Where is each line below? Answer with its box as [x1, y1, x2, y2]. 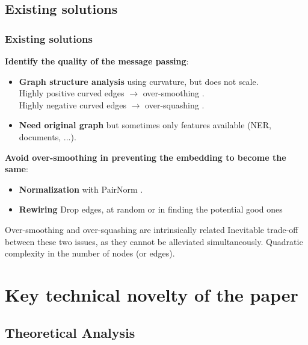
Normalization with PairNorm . [19, 182, 143, 195]
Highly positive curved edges [19, 87, 125, 99]
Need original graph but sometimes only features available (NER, [19, 119, 271, 131]
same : [5, 163, 28, 175]
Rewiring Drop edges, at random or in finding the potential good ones [19, 203, 283, 216]
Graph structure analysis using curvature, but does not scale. [19, 75, 259, 87]
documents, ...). [19, 130, 76, 143]
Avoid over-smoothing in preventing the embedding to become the [5, 151, 286, 163]
